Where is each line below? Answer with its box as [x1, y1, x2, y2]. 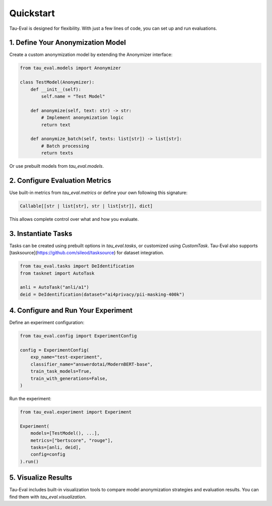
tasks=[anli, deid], [30, 444, 82, 450]
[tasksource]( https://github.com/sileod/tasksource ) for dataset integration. [9, 250, 165, 256]
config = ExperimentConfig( [20, 347, 89, 353]
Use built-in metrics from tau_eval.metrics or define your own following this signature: [9, 190, 188, 196]
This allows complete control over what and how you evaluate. [9, 216, 139, 222]
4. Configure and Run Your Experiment [9, 306, 133, 315]
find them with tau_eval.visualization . [9, 493, 87, 500]
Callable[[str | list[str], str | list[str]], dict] [20, 203, 153, 209]
